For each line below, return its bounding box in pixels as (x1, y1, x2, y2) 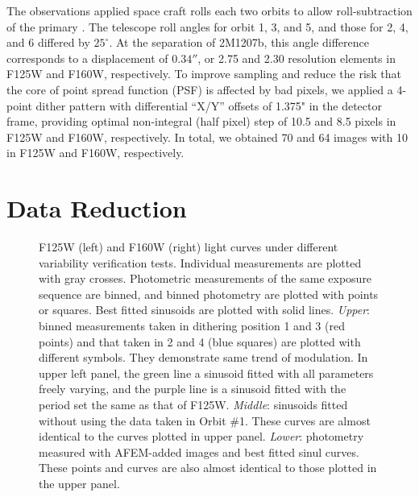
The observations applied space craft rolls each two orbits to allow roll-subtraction (6, 2, 413, 19)
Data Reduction (6, 192, 187, 225)
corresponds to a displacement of (6, 49, 168, 66)
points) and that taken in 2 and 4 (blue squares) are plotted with (39, 333, 361, 350)
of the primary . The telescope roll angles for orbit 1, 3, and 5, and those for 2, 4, (6, 18, 409, 35)
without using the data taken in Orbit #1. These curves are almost (39, 412, 371, 429)
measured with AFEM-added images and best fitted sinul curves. (39, 443, 359, 460)
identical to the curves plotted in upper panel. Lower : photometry (39, 428, 364, 445)
